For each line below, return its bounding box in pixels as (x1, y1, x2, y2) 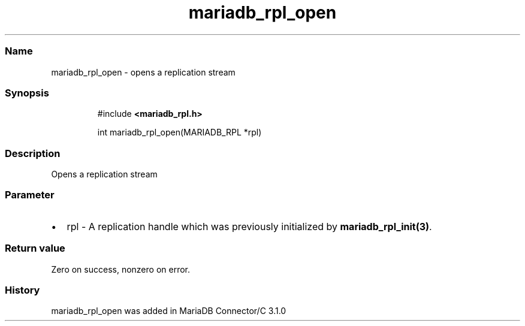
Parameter (5, 189, 55, 201)
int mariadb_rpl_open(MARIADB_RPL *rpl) (97, 127, 262, 138)
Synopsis (5, 86, 49, 99)
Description (5, 147, 61, 159)
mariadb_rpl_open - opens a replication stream (51, 67, 236, 77)
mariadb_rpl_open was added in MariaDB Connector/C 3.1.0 (51, 306, 286, 316)
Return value (5, 242, 65, 255)
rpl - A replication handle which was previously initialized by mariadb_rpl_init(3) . (67, 220, 432, 233)
